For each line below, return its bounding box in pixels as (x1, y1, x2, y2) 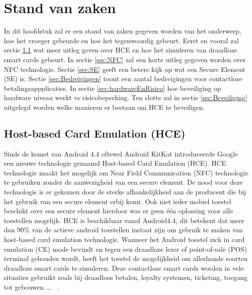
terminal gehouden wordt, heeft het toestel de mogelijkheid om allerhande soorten (4, 253, 248, 263)
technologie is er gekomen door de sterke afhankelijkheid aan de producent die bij (4, 187, 246, 197)
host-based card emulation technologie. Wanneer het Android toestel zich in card (4, 234, 245, 244)
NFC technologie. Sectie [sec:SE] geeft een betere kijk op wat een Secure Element (4, 64, 246, 74)
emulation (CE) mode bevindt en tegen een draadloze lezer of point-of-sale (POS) (4, 243, 247, 254)
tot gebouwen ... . (4, 281, 59, 292)
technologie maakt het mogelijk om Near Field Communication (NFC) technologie (4, 167, 249, 177)
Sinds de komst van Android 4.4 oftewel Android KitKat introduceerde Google (4, 148, 238, 158)
